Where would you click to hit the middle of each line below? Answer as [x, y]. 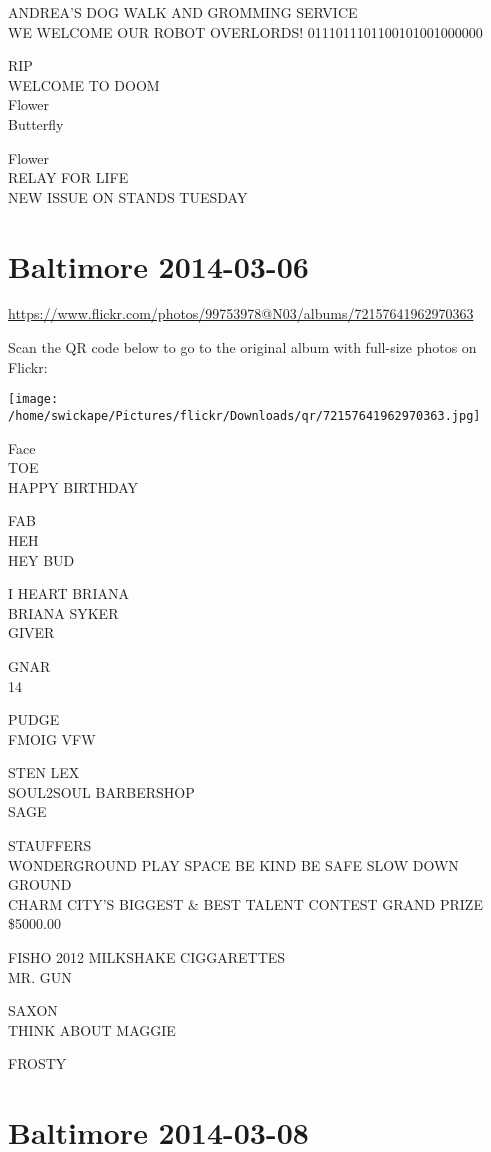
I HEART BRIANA [68, 593]
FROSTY [37, 1063]
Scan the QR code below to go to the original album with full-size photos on [242, 347]
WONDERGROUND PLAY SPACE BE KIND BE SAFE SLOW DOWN [233, 864]
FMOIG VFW [52, 738]
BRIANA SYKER [63, 612]
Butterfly [36, 123]
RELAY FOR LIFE [68, 177]
